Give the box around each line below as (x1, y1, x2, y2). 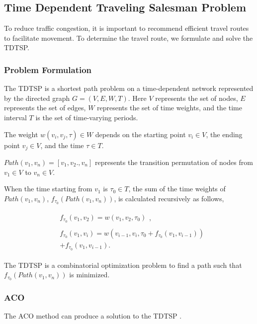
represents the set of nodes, (155, 92, 238, 103)
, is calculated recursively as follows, (114, 193, 224, 203)
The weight (4, 129, 38, 139)
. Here (128, 92, 147, 103)
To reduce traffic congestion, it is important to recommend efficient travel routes (4, 23, 249, 33)
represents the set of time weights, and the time (97, 102, 243, 113)
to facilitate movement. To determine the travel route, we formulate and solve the (4, 32, 253, 43)
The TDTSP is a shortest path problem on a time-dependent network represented (4, 83, 254, 93)
